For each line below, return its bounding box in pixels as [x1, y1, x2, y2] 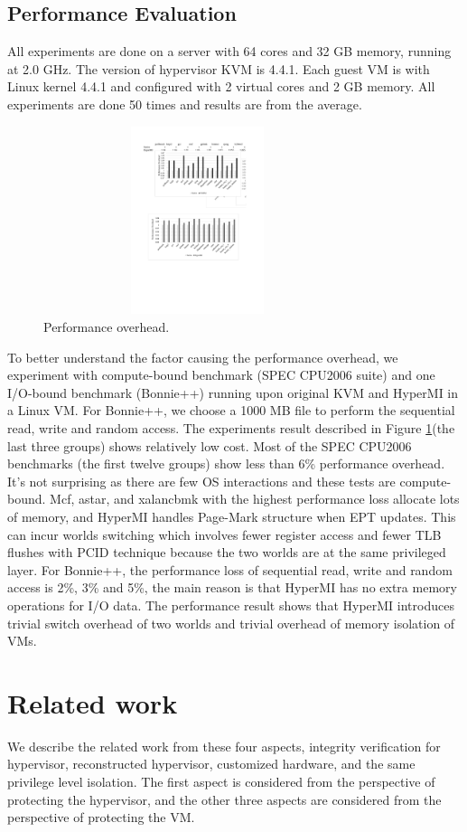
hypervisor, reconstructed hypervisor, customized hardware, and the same [7, 754, 416, 773]
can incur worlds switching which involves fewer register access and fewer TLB [7, 525, 442, 544]
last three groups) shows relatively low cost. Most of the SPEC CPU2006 [7, 436, 412, 455]
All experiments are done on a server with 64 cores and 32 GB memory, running [7, 42, 452, 61]
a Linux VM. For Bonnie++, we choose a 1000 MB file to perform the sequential [7, 401, 455, 420]
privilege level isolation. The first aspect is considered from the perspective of [7, 772, 435, 791]
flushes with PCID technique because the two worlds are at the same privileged [7, 543, 446, 562]
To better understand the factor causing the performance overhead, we [7, 347, 398, 366]
